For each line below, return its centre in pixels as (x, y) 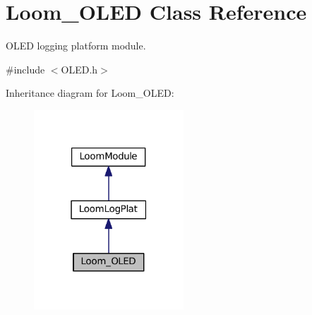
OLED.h (79, 69)
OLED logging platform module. (76, 46)
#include (25, 69)
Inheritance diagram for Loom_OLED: (90, 93)
